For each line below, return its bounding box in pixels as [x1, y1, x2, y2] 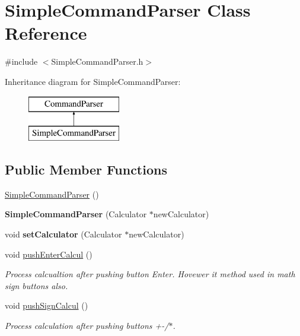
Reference [5, 21, 87, 45]
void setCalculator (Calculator [5, 228, 122, 240]
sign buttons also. [5, 279, 68, 291]
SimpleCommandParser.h [51, 55, 143, 68]
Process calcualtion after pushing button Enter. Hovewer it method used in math [5, 268, 295, 280]
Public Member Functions [5, 160, 167, 179]
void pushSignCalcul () [5, 299, 88, 312]
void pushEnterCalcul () [5, 248, 92, 260]
